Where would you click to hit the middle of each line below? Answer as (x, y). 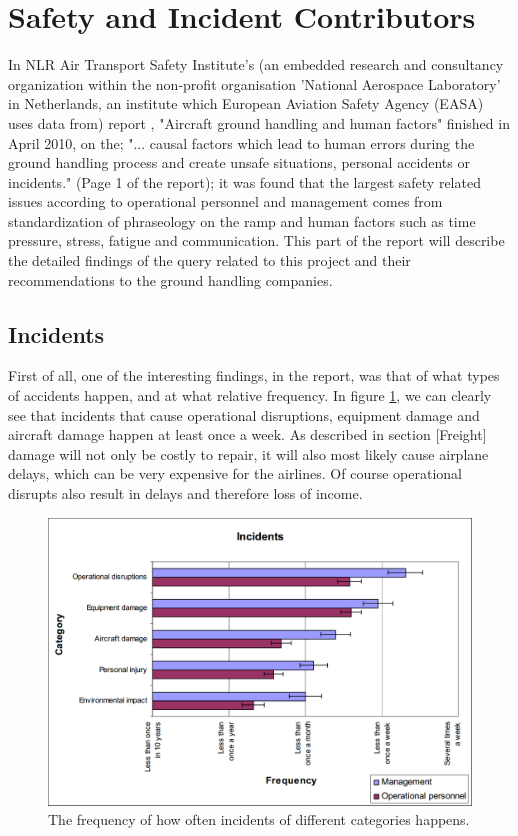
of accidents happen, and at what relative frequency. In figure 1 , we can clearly (250, 395)
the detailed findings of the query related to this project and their (209, 260)
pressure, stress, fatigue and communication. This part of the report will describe (256, 240)
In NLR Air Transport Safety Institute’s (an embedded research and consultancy (256, 64)
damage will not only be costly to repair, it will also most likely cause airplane (248, 453)
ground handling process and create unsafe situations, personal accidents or (239, 162)
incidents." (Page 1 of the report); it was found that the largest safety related (244, 181)
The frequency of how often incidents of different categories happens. (259, 819)
